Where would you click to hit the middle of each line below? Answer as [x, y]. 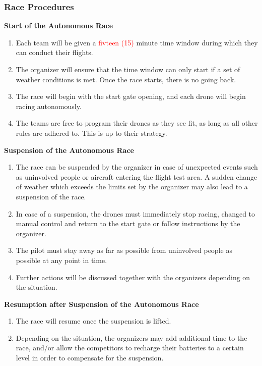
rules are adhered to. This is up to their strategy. [91, 133]
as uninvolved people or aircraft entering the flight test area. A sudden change [137, 176]
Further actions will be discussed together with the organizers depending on [133, 277]
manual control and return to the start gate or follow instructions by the [128, 223]
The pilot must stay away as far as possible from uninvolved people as [124, 250]
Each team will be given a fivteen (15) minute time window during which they [137, 42]
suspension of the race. [51, 196]
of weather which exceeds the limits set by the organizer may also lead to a [132, 187]
